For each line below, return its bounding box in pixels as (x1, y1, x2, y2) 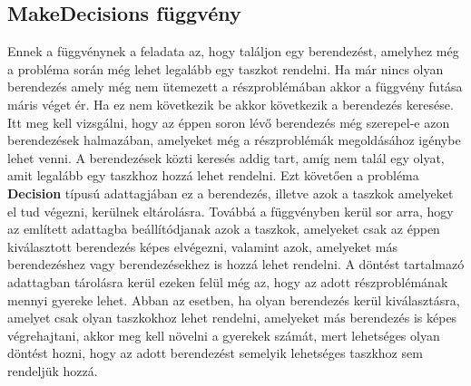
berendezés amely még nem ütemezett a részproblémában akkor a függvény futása (7, 77, 463, 96)
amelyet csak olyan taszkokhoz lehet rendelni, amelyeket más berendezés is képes (7, 308, 457, 327)
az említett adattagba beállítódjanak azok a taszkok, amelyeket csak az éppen (7, 219, 440, 238)
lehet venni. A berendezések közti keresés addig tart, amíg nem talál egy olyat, (7, 148, 445, 167)
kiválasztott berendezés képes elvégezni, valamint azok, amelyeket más (7, 236, 397, 256)
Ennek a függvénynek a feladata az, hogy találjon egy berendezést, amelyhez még (7, 42, 459, 61)
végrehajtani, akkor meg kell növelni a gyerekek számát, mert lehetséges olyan (7, 325, 440, 344)
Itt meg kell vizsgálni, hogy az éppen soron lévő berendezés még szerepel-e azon (7, 112, 450, 131)
